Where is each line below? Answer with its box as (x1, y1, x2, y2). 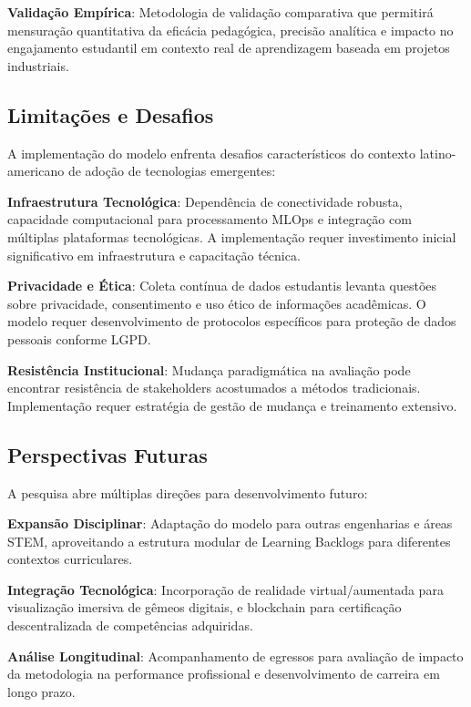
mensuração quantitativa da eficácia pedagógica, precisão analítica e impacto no (7, 20, 454, 39)
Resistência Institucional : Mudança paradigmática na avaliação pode (7, 360, 411, 379)
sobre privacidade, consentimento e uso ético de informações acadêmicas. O (7, 293, 426, 313)
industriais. (7, 56, 69, 75)
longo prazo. (7, 681, 76, 701)
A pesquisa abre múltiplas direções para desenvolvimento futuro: (7, 483, 368, 502)
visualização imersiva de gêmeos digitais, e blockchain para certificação (7, 598, 402, 617)
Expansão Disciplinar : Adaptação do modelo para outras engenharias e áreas (7, 514, 453, 533)
